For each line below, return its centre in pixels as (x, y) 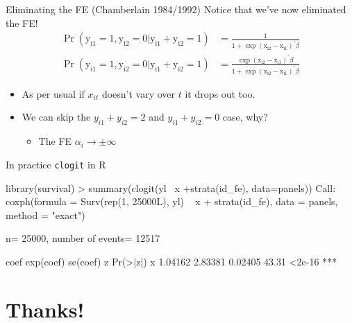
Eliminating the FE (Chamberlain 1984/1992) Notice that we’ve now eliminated (176, 9)
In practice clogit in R (56, 164)
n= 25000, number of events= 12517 (83, 238)
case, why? (245, 117)
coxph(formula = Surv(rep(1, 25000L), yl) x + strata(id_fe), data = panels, (172, 201)
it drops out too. (220, 93)
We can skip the (56, 117)
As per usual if (53, 93)
